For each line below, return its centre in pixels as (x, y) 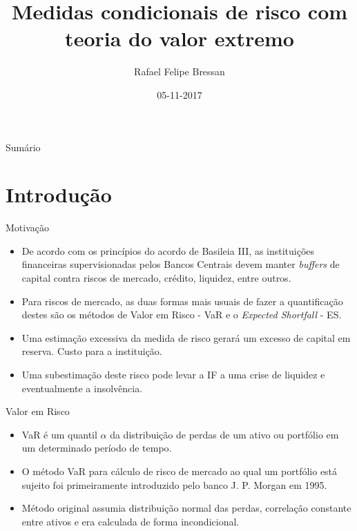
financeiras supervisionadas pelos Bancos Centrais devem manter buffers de (181, 264)
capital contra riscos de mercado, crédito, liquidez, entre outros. (156, 278)
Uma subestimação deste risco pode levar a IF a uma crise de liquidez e (173, 374)
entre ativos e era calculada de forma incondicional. (131, 521)
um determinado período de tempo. (97, 448)
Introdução (59, 194)
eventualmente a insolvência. (82, 388)
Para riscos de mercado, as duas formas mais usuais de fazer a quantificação (182, 301)
